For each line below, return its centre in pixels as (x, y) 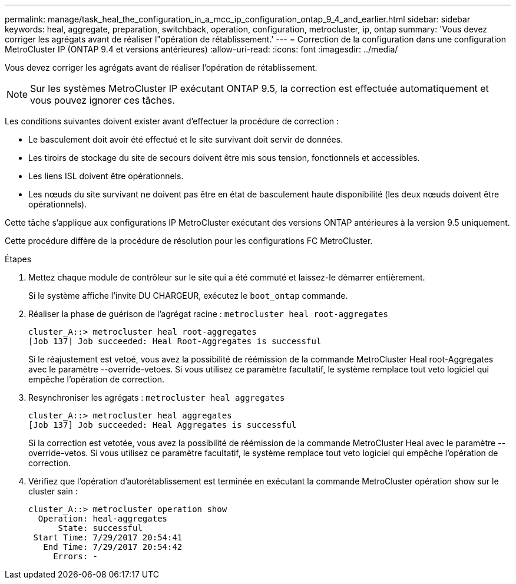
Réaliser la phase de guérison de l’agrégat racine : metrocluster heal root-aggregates (208, 314)
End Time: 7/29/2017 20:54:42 (113, 547)
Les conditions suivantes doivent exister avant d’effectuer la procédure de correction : (172, 121)
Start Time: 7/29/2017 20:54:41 (108, 537)
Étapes (18, 259)
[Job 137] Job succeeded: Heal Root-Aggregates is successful (175, 341)
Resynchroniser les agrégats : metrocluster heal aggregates (157, 397)
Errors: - (76, 556)
